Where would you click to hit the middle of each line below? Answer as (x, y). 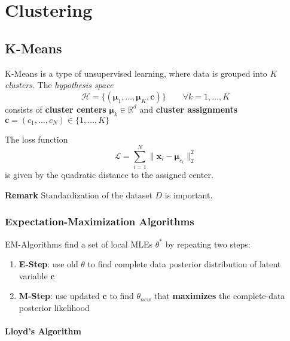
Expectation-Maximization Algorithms (100, 221)
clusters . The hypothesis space (59, 85)
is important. (189, 194)
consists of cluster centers (56, 109)
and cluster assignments (189, 109)
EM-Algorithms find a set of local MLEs (79, 244)
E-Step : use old (48, 264)
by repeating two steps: (208, 244)
